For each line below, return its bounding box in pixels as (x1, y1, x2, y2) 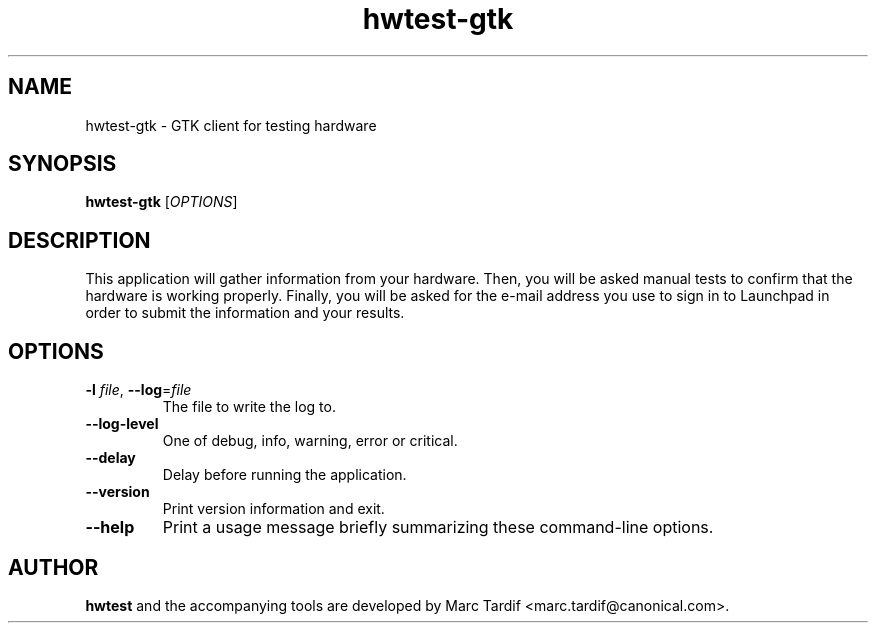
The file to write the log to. (162, 398, 336, 416)
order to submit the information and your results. (85, 304, 405, 322)
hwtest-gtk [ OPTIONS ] (85, 193, 238, 211)
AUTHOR (8, 554, 99, 580)
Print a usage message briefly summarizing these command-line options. (162, 517, 714, 538)
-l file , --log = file (85, 381, 192, 399)
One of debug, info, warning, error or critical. (162, 432, 458, 450)
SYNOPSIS (8, 151, 117, 177)
